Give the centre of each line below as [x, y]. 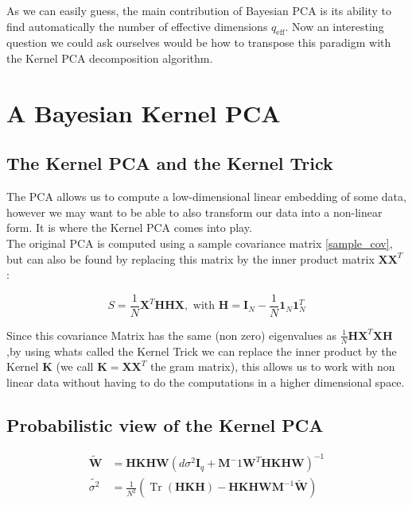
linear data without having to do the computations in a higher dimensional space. [206, 382]
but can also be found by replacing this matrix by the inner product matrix [190, 258]
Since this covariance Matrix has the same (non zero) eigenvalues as [172, 335]
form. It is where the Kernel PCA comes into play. [129, 227]
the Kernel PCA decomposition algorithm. [110, 58]
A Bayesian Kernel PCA [144, 112]
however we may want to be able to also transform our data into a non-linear [194, 212]
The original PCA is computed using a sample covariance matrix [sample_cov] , [200, 243]
